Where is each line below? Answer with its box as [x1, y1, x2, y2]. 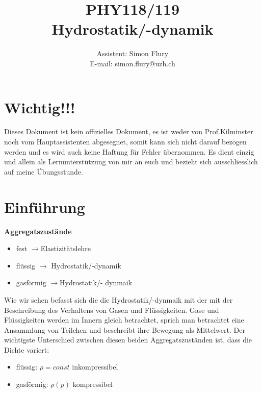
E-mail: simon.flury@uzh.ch [90, 58, 175, 68]
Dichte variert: [4, 344, 49, 355]
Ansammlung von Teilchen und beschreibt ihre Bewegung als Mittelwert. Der [4, 324, 245, 335]
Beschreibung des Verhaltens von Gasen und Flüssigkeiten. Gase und [4, 304, 219, 315]
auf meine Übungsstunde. [4, 166, 83, 177]
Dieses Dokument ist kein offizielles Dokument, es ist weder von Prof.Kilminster [4, 126, 253, 137]
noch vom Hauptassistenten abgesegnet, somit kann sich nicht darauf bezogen [4, 136, 247, 147]
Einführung [4, 196, 85, 217]
